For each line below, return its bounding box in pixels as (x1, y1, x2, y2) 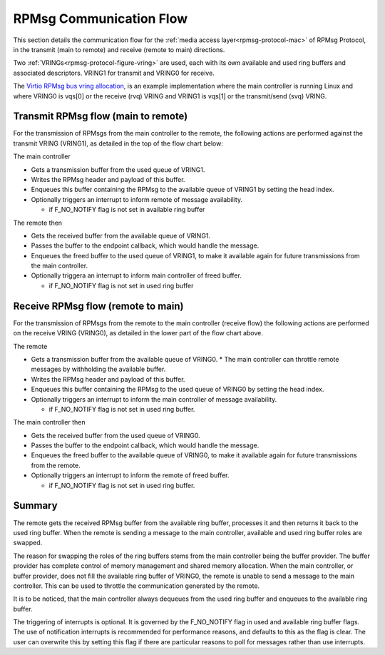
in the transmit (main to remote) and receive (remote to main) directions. (13, 45, 225, 54)
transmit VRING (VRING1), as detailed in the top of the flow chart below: (13, 139, 224, 148)
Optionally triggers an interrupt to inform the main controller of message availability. (31, 395, 277, 403)
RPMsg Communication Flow (13, 11, 188, 26)
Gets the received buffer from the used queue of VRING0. (31, 431, 200, 440)
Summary (13, 499, 58, 512)
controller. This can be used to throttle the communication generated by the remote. (13, 582, 260, 590)
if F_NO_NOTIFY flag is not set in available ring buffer (48, 205, 205, 214)
